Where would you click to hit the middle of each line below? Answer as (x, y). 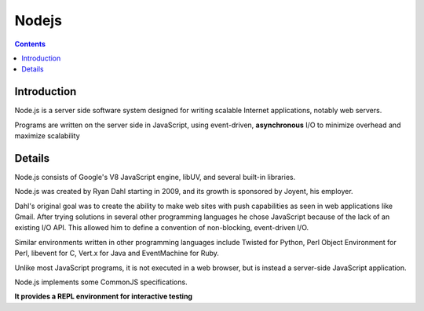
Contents (30, 44)
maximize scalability (47, 136)
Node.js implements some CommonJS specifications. (101, 282)
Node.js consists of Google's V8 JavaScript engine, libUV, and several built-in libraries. (155, 177)
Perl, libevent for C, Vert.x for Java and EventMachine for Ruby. (117, 253)
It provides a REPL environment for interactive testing (103, 296)
